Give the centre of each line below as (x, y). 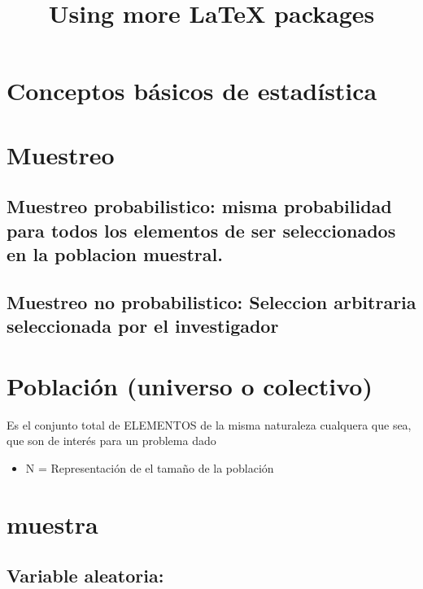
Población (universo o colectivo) (190, 385)
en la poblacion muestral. (115, 254)
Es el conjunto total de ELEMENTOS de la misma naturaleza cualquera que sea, (209, 424)
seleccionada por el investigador (143, 326)
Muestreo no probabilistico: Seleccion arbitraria (211, 301)
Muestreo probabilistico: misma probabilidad (199, 206)
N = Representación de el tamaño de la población (150, 467)
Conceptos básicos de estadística (192, 91)
